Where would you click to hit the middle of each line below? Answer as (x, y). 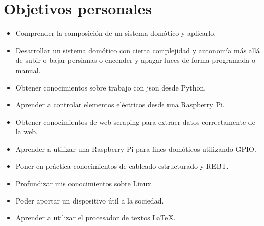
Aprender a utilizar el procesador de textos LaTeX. (95, 218)
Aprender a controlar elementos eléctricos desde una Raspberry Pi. (120, 105)
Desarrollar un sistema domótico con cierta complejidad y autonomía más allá (138, 50)
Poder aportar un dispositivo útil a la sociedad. (90, 200)
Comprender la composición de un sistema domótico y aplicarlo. (116, 33)
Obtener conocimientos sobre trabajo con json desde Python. (111, 87)
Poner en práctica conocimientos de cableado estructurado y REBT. (122, 166)
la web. (27, 132)
